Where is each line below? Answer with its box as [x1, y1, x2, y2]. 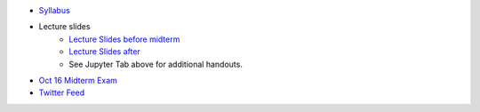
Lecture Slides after [68, 46, 141, 57]
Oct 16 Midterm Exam [38, 75, 117, 85]
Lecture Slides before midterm [68, 34, 180, 44]
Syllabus [38, 5, 70, 15]
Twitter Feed [38, 87, 85, 98]
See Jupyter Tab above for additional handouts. [68, 59, 244, 69]
